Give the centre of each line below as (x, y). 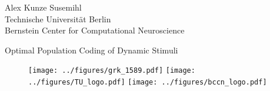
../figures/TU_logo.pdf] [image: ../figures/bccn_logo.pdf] (148, 82)
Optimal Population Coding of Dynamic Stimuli (91, 50)
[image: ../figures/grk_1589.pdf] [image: (112, 71)
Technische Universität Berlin (58, 18)
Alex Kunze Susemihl (43, 7)
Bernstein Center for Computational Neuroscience (95, 30)
